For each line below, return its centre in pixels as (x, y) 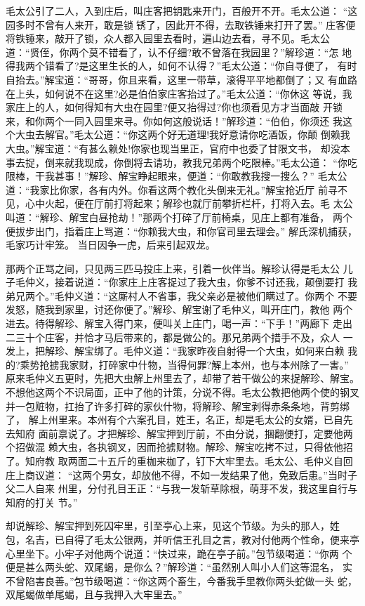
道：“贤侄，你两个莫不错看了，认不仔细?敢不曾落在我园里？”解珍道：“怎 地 (179, 52)
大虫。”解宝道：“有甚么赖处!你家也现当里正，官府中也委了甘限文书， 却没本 (178, 148)
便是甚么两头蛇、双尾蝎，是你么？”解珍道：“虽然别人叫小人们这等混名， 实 (179, 567)
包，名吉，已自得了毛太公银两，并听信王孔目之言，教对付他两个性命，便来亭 (182, 539)
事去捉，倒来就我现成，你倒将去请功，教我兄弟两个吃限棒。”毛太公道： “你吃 (181, 162)
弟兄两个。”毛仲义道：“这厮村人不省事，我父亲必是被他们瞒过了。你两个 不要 (181, 295)
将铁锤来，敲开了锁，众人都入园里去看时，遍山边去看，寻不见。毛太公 (168, 38)
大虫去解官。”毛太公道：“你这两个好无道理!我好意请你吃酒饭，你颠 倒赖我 (182, 134)
